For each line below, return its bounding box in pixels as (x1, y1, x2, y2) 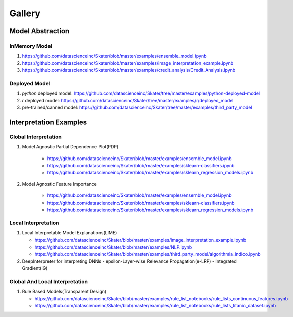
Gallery (9, 8, 40, 19)
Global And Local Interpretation (9, 278, 88, 285)
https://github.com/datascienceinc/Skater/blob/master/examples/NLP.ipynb (34, 244, 192, 250)
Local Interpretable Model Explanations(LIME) (22, 230, 117, 236)
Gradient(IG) (22, 265, 48, 271)
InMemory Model (9, 42, 53, 49)
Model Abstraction (9, 27, 70, 35)
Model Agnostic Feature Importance (22, 181, 97, 187)
